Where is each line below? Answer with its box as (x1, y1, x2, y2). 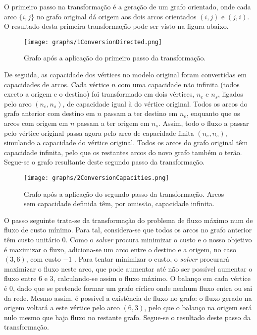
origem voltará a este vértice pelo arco (4, 302, 120, 313)
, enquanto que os (186, 108, 240, 118)
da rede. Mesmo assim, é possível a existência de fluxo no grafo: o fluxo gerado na (4, 292, 252, 303)
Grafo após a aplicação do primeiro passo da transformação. (24, 53, 206, 63)
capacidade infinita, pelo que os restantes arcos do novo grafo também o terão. (4, 147, 242, 157)
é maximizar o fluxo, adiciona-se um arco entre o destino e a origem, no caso (4, 244, 236, 254)
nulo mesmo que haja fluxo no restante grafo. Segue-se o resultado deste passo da (4, 312, 251, 322)
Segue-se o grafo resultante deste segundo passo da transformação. (4, 157, 205, 167)
